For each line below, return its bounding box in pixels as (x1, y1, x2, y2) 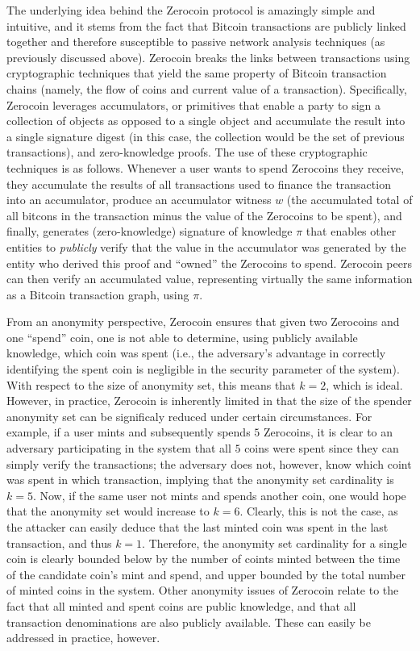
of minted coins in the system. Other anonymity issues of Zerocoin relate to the (6, 582, 399, 599)
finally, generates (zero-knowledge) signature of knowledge (6, 223, 293, 240)
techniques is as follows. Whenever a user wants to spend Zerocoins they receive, (6, 159, 405, 176)
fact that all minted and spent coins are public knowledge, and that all (6, 597, 356, 614)
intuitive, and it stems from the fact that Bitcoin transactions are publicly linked (6, 17, 406, 34)
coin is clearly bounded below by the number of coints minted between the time (6, 550, 401, 567)
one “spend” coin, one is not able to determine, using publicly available (6, 328, 358, 345)
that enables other (306, 223, 397, 240)
